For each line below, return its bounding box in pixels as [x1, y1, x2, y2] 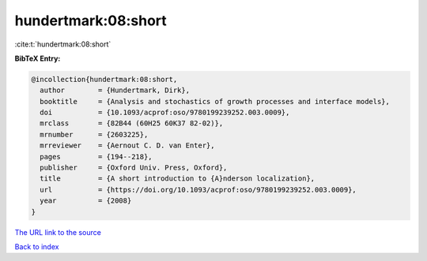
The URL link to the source [14, 227, 102, 237]
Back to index [14, 241, 59, 252]
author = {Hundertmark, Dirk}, [40, 86, 190, 95]
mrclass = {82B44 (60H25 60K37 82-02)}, [40, 119, 224, 128]
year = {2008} [40, 196, 132, 205]
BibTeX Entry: [14, 54, 61, 63]
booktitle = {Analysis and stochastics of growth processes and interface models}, [40, 97, 391, 106]
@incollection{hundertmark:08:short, [31, 75, 178, 84]
